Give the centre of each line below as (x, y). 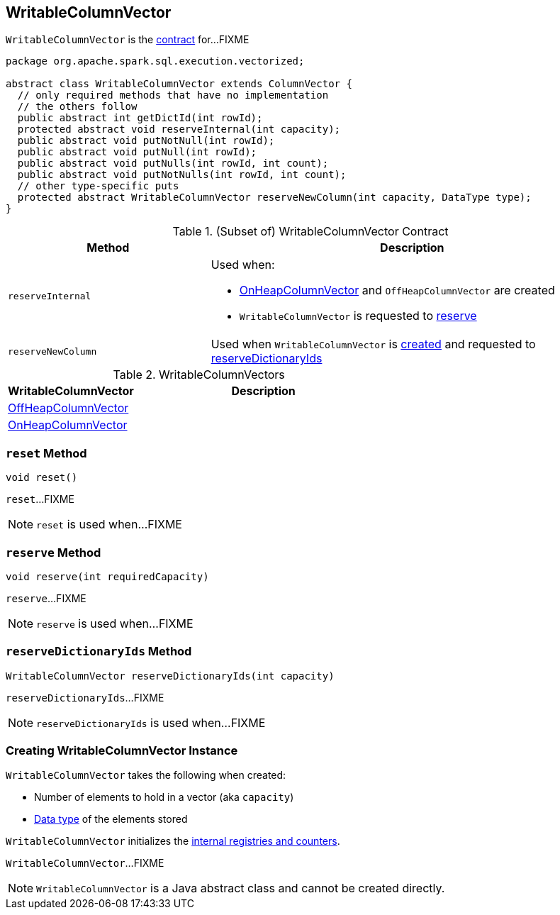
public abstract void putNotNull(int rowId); (146, 141)
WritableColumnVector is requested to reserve (358, 316)
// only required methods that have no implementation (173, 95)
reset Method (46, 453)
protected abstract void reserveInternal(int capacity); (179, 129)
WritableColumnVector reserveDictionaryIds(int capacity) (170, 676)
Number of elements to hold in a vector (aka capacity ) (164, 797)
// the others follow (77, 107)
